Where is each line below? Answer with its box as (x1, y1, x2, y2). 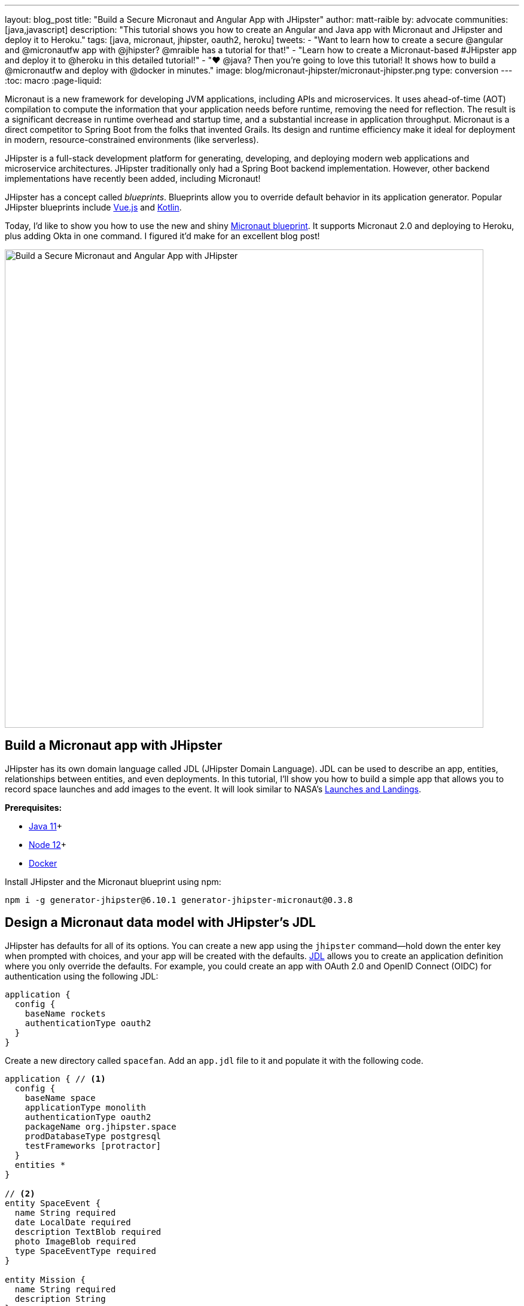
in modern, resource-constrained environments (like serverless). (5, 135, 259, 145)
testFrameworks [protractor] (25, 1140, 162, 1151)
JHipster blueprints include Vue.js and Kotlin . (5, 202, 182, 212)
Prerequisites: (5, 802, 62, 813)
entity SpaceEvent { (5, 1198, 101, 1208)
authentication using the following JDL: (5, 971, 159, 981)
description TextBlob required (14, 1226, 162, 1237)
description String (14, 1293, 106, 1304)
